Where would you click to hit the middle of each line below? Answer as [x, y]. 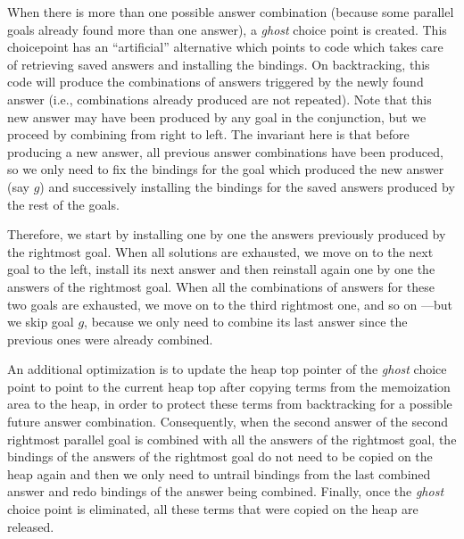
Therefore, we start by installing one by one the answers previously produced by [227, 234]
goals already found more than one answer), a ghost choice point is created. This [227, 29]
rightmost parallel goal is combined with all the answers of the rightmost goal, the [232, 439]
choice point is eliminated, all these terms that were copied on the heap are [213, 509]
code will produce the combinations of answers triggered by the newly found [215, 82]
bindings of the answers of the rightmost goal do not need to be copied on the [220, 456]
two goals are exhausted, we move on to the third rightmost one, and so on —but [230, 304]
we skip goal [41, 322]
